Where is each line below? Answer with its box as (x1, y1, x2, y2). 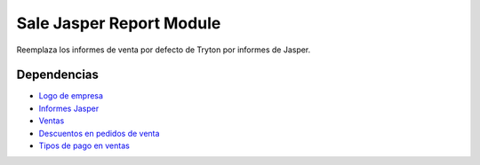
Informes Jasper (38, 103, 100, 114)
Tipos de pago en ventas (38, 140, 131, 151)
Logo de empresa (38, 90, 104, 101)
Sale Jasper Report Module (16, 13, 221, 33)
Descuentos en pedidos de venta (38, 128, 160, 138)
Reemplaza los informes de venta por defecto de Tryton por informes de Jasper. (16, 44, 311, 55)
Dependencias (16, 67, 100, 82)
